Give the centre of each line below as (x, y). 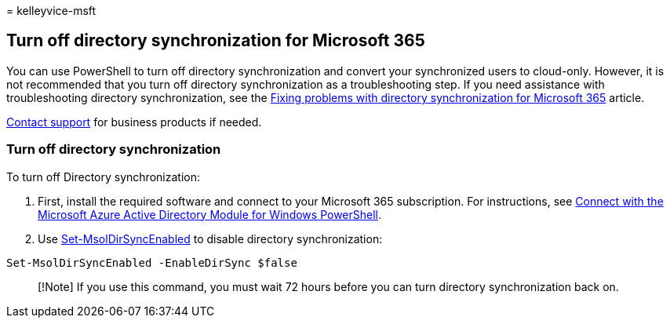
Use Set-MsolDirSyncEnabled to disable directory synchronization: (210, 238)
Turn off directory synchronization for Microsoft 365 (216, 41)
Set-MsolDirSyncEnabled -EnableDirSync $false (152, 262)
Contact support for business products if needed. (134, 122)
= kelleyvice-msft (51, 11)
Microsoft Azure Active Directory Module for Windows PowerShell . (210, 214)
